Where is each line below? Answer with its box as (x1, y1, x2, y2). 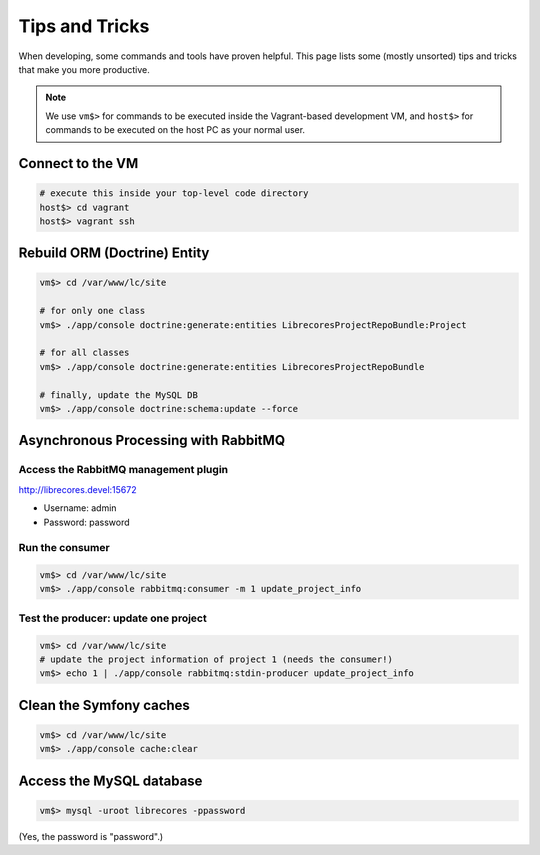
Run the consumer (18, 541, 110, 555)
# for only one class (39, 305, 146, 317)
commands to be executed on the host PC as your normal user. (45, 124, 305, 136)
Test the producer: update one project (18, 611, 207, 625)
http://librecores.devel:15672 (18, 483, 137, 495)
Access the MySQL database (18, 772, 203, 789)
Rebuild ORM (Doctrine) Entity (18, 245, 210, 262)
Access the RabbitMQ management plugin (18, 463, 229, 477)
